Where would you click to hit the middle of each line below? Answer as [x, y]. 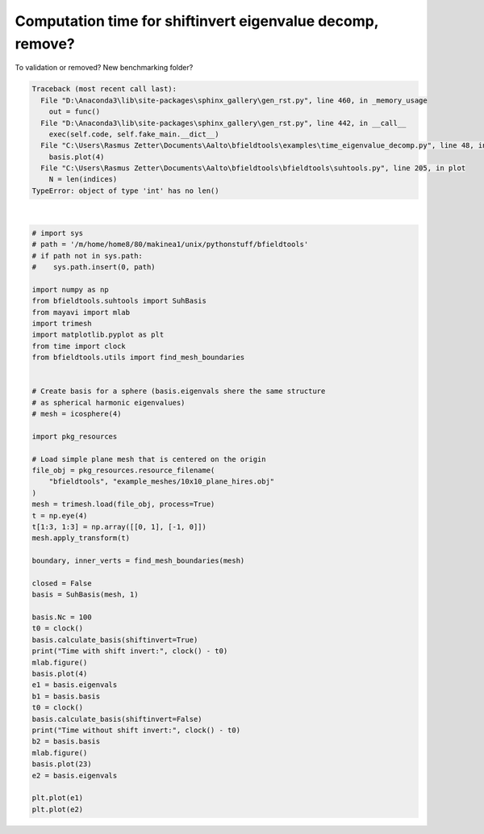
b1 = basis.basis [66, 696]
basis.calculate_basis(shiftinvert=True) [115, 639]
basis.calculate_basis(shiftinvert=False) [117, 719]
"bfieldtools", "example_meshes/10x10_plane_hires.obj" [162, 482]
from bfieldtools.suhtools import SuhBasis [119, 301]
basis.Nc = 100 [62, 617]
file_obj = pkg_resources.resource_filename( [123, 471]
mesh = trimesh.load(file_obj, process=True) [123, 504]
